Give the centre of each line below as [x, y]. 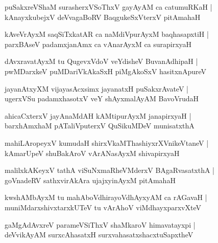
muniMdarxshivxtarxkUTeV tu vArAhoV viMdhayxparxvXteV [103, 207]
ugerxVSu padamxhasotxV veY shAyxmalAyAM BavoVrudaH [102, 98]
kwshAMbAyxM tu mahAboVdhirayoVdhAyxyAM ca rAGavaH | [106, 197]
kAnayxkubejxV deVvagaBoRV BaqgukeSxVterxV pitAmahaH [103, 17]
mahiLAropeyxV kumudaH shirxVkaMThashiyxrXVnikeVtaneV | [107, 142]
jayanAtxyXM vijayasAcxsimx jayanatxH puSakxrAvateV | [96, 88]
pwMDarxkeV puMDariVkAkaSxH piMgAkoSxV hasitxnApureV [106, 71]
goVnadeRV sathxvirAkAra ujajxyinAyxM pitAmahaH [90, 180]
